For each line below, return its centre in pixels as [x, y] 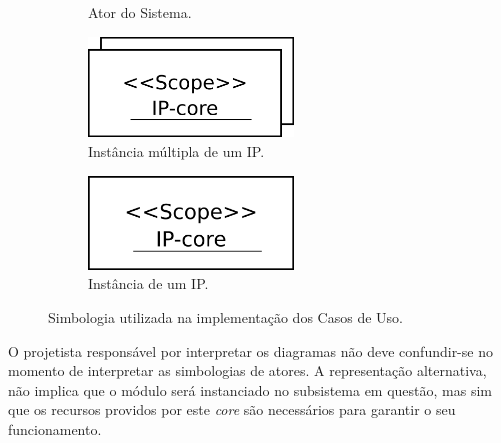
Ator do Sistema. [140, 12]
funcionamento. [55, 429]
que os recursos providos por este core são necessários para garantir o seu [232, 409]
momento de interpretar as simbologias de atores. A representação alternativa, [247, 370]
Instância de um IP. [148, 283]
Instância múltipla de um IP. [176, 151]
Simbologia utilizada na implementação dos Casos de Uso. [225, 317]
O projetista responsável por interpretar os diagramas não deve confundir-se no [250, 350]
